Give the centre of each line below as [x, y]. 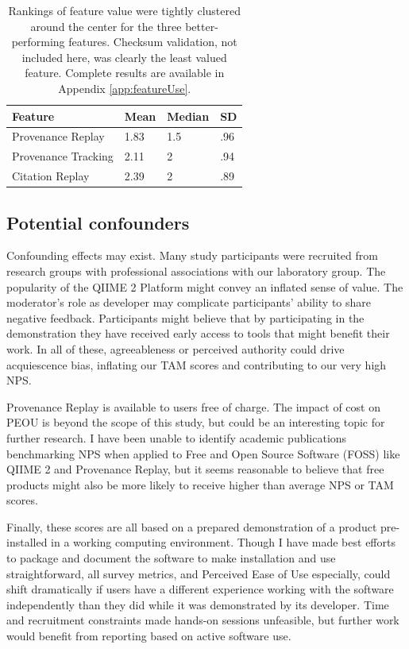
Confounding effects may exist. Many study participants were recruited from [192, 255]
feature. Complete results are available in [125, 73]
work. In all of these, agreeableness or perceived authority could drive [176, 348]
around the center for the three [106, 26]
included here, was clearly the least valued [124, 57]
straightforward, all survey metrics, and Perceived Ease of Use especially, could [199, 573]
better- [202, 26]
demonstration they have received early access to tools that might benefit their [198, 333]
